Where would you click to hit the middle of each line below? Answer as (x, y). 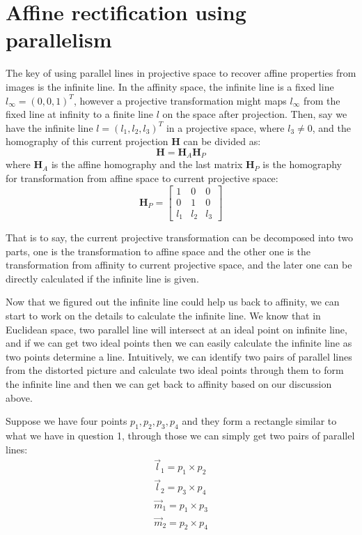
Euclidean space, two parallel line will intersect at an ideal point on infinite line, (176, 329)
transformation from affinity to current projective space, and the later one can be (179, 265)
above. (19, 397)
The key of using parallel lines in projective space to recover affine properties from (181, 73)
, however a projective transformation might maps (180, 100)
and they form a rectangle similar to (259, 421)
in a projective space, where (225, 127)
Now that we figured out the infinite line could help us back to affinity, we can (173, 302)
